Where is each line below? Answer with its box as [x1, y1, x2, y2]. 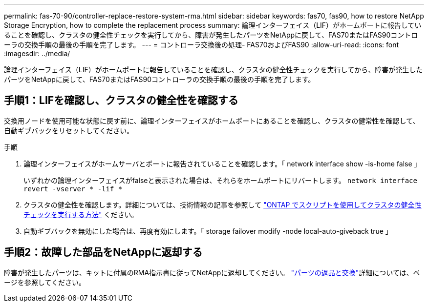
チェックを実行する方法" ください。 [23, 210, 138, 219]
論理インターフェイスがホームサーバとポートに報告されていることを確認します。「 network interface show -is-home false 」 [23, 159, 421, 168]
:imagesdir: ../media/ [4, 49, 70, 58]
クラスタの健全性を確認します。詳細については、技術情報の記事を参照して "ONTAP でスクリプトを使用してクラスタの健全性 [23, 200, 422, 209]
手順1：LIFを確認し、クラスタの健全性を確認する [4, 94, 238, 107]
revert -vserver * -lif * [23, 184, 123, 193]
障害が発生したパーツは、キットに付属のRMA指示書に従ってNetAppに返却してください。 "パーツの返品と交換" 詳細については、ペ [4, 268, 420, 277]
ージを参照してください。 [4, 278, 86, 286]
